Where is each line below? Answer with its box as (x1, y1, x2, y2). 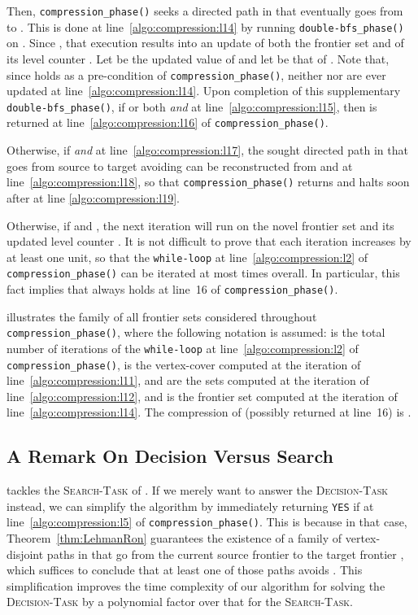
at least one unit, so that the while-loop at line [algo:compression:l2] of (7, 248, 368, 265)
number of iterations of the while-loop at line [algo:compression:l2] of (7, 339, 359, 356)
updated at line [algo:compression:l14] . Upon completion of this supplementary (7, 82, 401, 99)
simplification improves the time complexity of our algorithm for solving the (7, 577, 385, 594)
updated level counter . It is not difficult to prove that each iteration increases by (7, 233, 411, 250)
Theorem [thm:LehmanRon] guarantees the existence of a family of (7, 530, 342, 547)
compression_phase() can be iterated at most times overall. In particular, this (7, 264, 400, 281)
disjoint (7, 545, 44, 562)
